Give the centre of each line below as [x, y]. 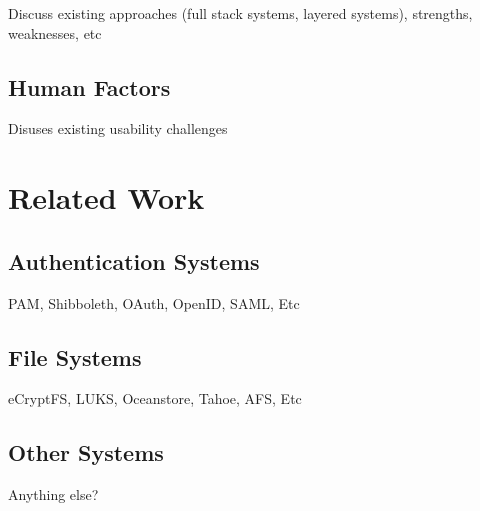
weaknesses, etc [55, 32]
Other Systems [86, 452]
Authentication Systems [134, 260]
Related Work [106, 197]
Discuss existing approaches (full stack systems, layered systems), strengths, [240, 13]
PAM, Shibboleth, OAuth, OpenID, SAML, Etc [154, 302]
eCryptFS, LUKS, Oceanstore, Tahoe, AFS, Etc [155, 398]
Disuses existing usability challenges [118, 128]
